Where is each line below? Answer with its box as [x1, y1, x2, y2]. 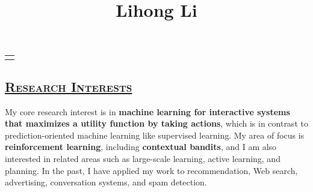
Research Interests [5, 77, 132, 95]
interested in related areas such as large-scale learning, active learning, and [5, 152, 280, 164]
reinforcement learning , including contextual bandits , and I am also [5, 140, 277, 153]
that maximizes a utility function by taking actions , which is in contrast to [5, 117, 308, 130]
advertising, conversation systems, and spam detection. [5, 176, 207, 188]
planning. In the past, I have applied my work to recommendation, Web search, [5, 164, 298, 176]
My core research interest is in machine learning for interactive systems [5, 105, 290, 118]
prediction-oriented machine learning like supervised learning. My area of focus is [5, 128, 305, 141]
